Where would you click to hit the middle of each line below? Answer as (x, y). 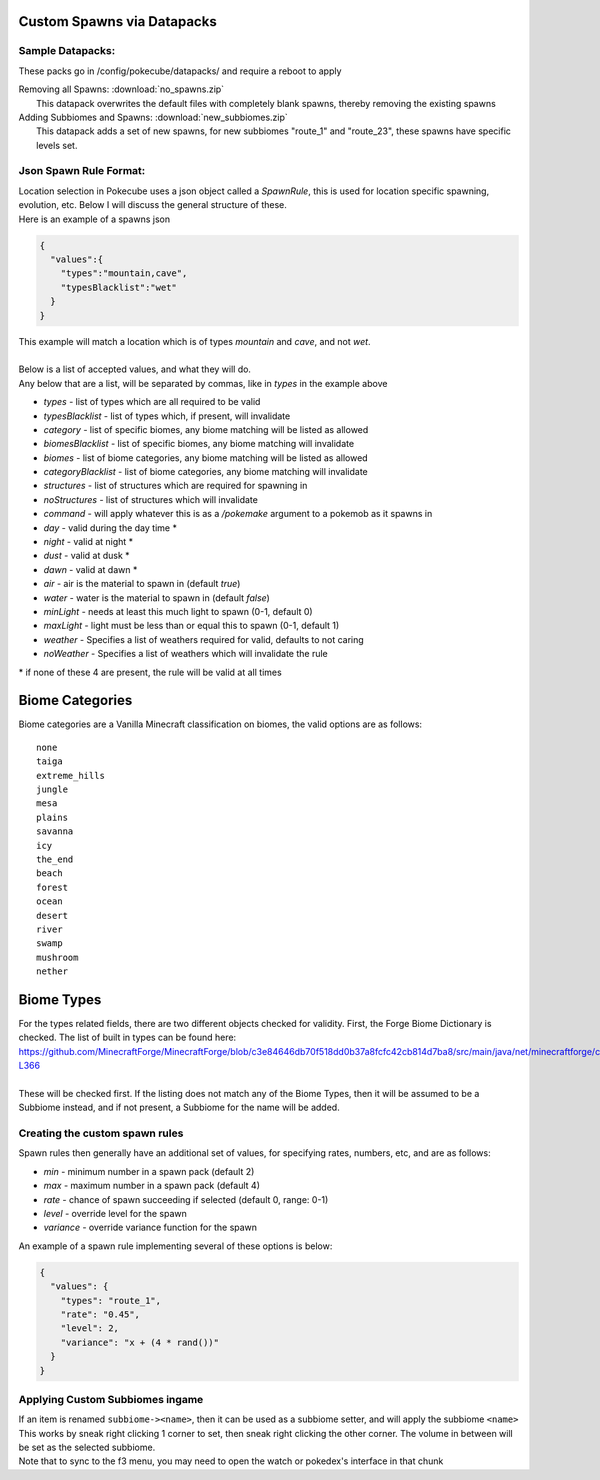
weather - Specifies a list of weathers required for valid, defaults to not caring (203, 639)
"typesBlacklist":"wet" (118, 287)
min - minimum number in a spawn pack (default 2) (149, 1171)
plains (52, 817)
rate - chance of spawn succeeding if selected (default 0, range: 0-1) (186, 1199)
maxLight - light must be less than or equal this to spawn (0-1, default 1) (191, 626)
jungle (52, 789)
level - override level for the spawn (115, 1214)
